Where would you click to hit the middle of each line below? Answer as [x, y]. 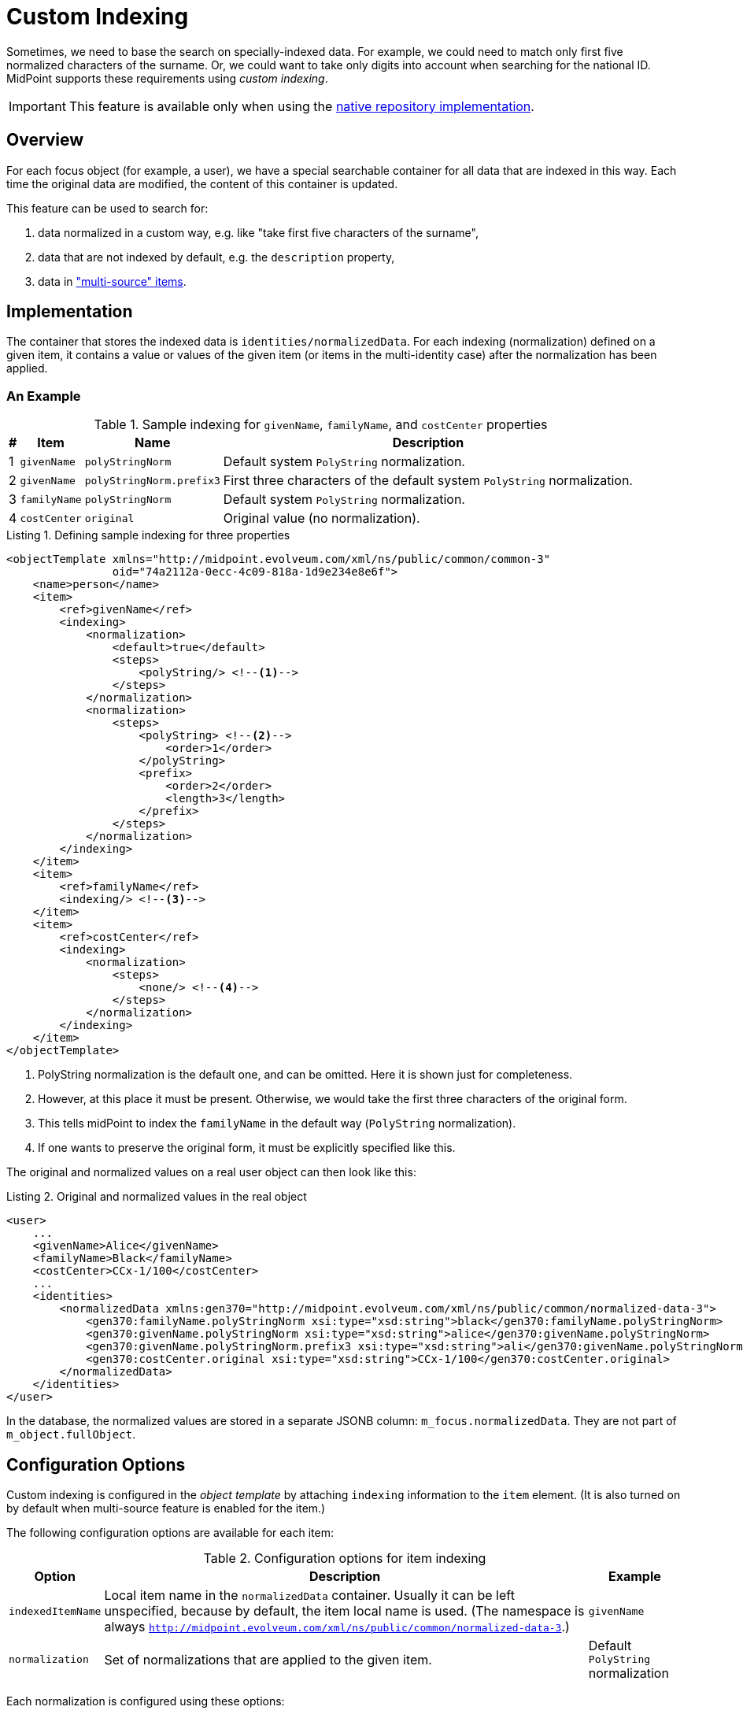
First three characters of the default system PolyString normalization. [428, 481]
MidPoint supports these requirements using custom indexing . [167, 78]
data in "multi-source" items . [112, 281]
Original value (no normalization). [322, 518]
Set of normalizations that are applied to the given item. [268, 1659]
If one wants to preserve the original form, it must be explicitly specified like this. [247, 1148]
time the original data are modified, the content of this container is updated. [202, 183]
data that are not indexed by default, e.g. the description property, [216, 257]
